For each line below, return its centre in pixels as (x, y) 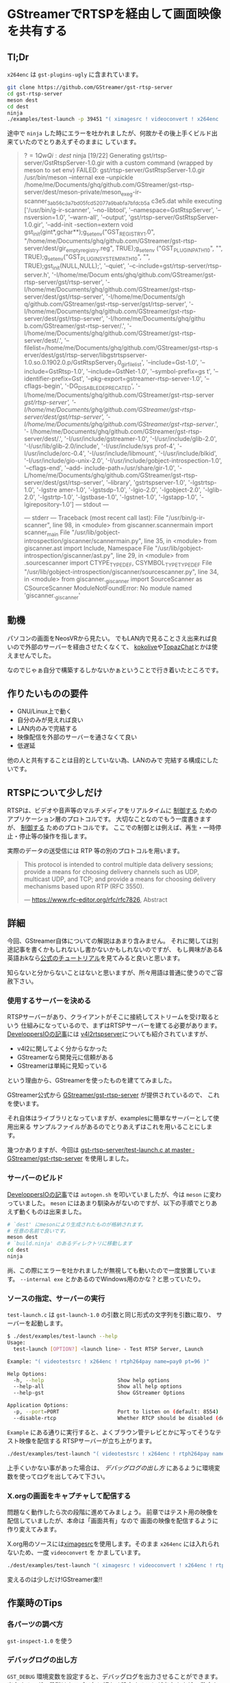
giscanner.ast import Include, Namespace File (89, 548)
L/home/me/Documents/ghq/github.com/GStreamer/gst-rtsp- (111, 475)
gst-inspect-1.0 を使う (40, 1640)
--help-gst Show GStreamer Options (99, 1393)
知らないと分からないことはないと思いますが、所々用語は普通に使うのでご (112, 973)
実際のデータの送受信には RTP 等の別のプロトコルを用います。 (95, 851)
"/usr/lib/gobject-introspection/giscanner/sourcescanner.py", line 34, (121, 572)
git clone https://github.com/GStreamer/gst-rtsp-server (90, 87)
